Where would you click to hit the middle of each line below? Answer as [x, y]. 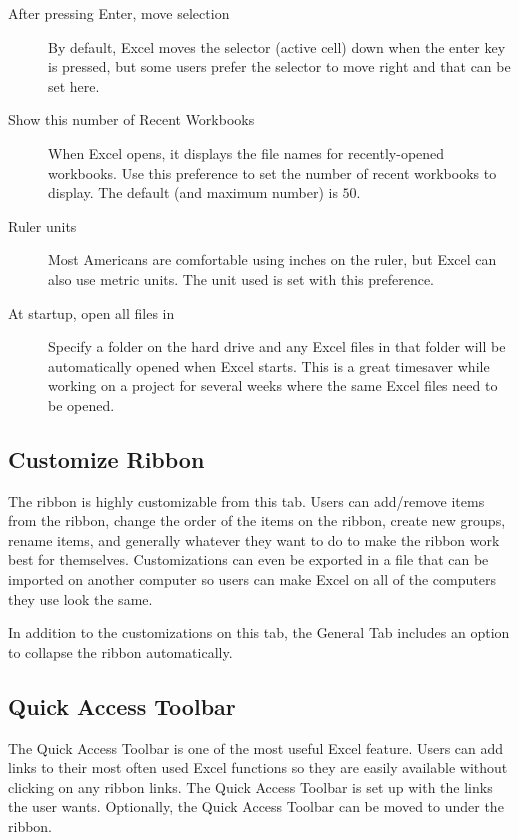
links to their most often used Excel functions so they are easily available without [258, 767]
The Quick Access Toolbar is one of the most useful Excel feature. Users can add [256, 747]
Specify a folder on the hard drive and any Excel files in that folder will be [277, 346]
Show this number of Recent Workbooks [131, 119]
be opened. [81, 404]
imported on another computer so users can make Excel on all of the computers [252, 579]
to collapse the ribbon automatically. [120, 651]
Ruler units [42, 225]
